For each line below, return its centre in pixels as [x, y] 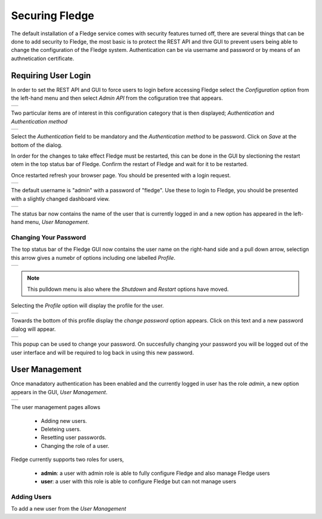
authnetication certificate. [43, 58]
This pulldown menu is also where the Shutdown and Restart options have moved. [128, 289]
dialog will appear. [33, 329]
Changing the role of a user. [75, 446]
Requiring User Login [51, 76]
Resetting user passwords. [74, 437]
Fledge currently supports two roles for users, [68, 459]
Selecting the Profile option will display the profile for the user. [87, 306]
